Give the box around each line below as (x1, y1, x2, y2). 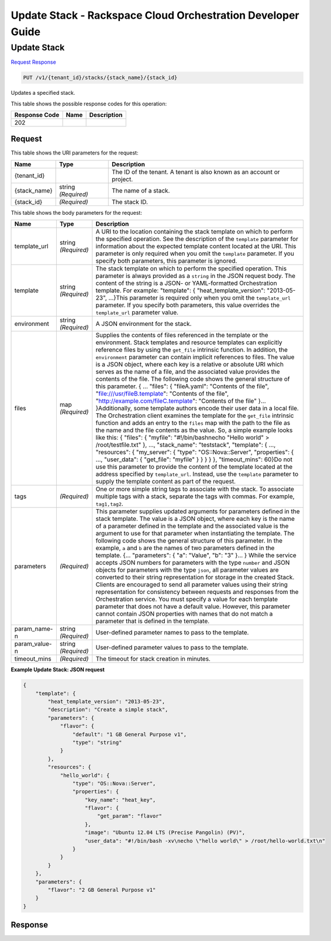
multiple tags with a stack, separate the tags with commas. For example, (95, 492, 295, 500)
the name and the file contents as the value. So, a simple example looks (95, 426, 293, 434)
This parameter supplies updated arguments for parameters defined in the (95, 507, 301, 516)
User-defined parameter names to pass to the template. (95, 629, 249, 637)
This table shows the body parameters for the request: (11, 209, 143, 216)
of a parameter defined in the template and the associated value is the (95, 522, 289, 530)
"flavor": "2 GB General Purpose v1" (47, 887, 156, 893)
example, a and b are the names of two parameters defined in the (95, 544, 275, 552)
